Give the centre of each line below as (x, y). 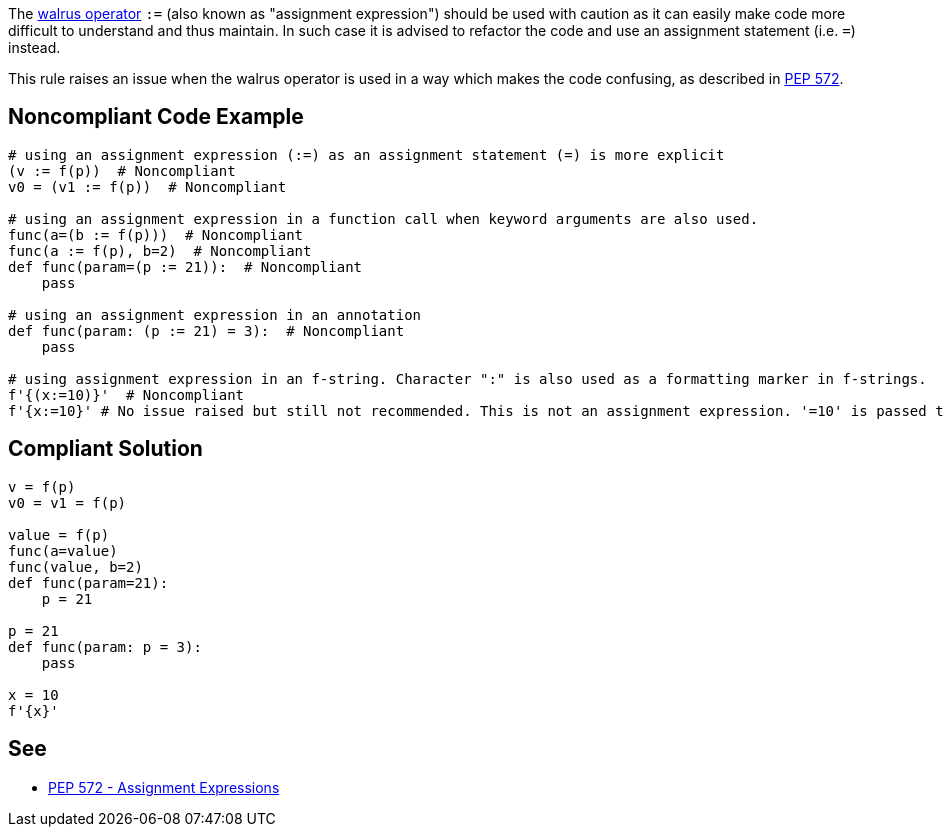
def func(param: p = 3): (105, 646)
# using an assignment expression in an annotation (215, 314)
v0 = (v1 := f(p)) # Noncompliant (147, 186)
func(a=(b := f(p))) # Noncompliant (156, 234)
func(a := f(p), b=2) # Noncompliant (160, 250)
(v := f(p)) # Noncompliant (122, 170)
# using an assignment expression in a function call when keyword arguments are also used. (383, 218)
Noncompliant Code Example (156, 117)
